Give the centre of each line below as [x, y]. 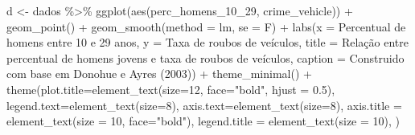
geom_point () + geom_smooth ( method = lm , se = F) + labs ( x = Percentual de [206, 26]
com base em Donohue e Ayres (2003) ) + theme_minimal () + [159, 74]
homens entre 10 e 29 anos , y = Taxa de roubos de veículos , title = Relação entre [207, 42]
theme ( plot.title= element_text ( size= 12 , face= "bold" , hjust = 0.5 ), [171, 89]
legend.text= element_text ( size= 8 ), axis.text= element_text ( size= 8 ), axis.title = [204, 105]
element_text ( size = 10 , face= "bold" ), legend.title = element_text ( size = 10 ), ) [203, 121]
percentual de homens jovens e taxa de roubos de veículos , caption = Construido [205, 57]
